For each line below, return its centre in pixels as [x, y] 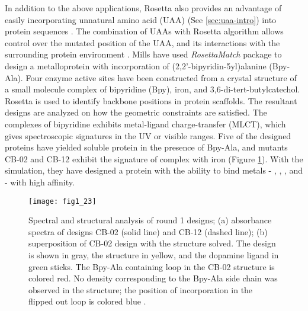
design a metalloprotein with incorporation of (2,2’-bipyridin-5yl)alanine [136, 65]
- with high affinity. [40, 182]
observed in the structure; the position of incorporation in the [141, 289]
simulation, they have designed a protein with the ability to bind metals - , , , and [154, 170]
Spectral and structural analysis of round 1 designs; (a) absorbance [150, 220]
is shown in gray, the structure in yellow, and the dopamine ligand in [154, 254]
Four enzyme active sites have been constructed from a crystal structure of [161, 77]
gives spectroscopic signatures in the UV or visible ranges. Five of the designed [148, 135]
